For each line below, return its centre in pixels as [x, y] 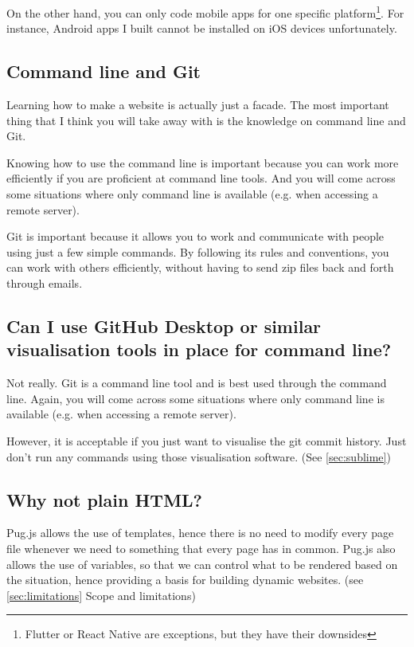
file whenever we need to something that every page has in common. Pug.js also [201, 548]
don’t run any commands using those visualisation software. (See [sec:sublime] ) [199, 456]
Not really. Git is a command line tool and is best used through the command [197, 383]
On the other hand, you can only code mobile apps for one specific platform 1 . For [205, 12]
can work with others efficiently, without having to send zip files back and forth [200, 267]
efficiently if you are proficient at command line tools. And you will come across [201, 178]
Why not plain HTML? [105, 499]
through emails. [45, 282]
